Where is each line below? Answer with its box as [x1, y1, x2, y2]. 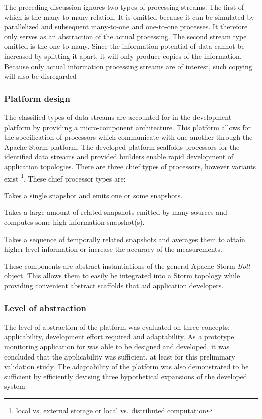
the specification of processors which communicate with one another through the [4, 132, 253, 142]
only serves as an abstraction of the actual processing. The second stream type [4, 31, 247, 41]
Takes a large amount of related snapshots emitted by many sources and [4, 207, 227, 217]
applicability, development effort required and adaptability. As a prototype [4, 331, 234, 342]
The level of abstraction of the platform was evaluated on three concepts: [4, 321, 230, 332]
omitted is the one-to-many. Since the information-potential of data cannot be [4, 41, 245, 51]
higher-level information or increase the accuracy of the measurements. [4, 244, 222, 254]
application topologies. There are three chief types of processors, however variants [4, 161, 256, 171]
